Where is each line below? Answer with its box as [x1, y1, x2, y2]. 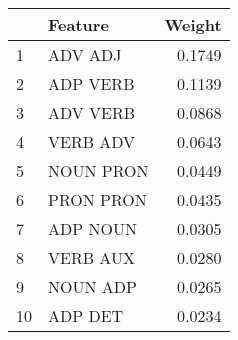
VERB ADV [48, 130, 136, 153]
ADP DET [48, 304, 124, 327]
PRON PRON [48, 188, 147, 211]
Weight [164, 13, 222, 36]
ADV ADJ [48, 43, 122, 66]
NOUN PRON [48, 159, 149, 182]
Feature [48, 13, 109, 36]
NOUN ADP [48, 275, 137, 298]
